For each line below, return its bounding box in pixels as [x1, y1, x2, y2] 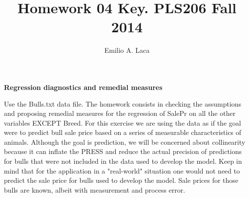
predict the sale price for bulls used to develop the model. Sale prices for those [4, 175, 239, 185]
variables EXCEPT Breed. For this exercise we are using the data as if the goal [4, 117, 241, 128]
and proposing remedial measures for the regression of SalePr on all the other [4, 108, 236, 118]
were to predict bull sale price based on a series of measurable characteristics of [4, 127, 242, 137]
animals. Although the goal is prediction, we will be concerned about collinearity [4, 136, 246, 147]
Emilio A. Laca [104, 45, 150, 55]
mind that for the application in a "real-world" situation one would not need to [4, 165, 240, 176]
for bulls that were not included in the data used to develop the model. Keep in [4, 156, 242, 166]
